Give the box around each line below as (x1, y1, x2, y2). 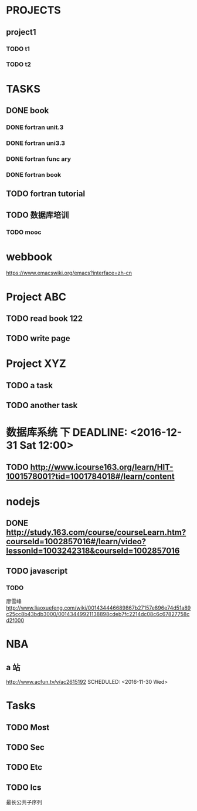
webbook (6, 250, 53, 263)
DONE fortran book (6, 170, 62, 178)
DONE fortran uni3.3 (6, 139, 66, 147)
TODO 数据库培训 (6, 210, 69, 220)
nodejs (6, 495, 40, 508)
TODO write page (6, 333, 70, 343)
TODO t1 (6, 45, 30, 53)
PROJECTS (6, 4, 62, 17)
